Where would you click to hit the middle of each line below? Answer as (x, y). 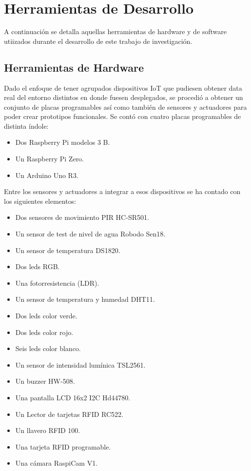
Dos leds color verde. (46, 316)
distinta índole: (26, 126)
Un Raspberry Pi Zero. (50, 159)
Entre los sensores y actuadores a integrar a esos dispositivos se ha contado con (122, 191)
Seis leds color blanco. (48, 348)
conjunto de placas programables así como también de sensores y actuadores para (125, 107)
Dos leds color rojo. (44, 332)
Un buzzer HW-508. (45, 381)
